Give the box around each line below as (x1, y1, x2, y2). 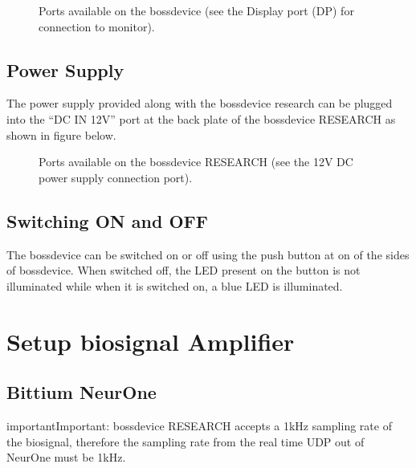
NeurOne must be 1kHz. (6, 449, 126, 466)
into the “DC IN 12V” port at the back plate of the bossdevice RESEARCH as (6, 110, 396, 127)
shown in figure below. (6, 126, 116, 143)
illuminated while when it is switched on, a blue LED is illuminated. (6, 277, 343, 294)
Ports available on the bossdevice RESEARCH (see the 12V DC (39, 153, 353, 170)
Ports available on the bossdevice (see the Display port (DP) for (39, 2, 354, 18)
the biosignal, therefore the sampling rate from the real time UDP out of (6, 433, 365, 450)
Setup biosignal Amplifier (6, 324, 295, 357)
